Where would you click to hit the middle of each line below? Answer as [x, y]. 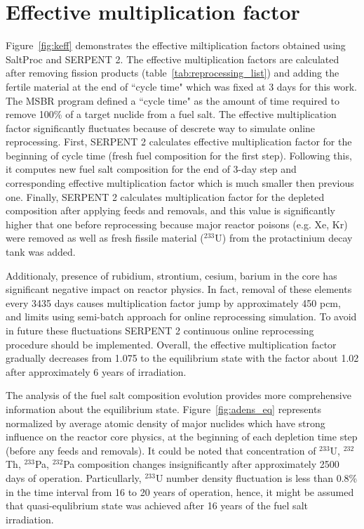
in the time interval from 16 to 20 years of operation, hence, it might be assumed [180, 491]
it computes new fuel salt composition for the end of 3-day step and [151, 169]
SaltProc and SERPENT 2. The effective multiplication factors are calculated [173, 59]
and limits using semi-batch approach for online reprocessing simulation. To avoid [181, 316]
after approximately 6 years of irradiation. [96, 371]
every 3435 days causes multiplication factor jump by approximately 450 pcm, [173, 302]
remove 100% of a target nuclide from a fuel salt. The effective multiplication [171, 114]
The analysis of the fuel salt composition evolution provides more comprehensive [178, 395]
